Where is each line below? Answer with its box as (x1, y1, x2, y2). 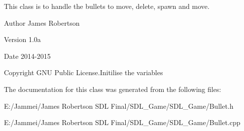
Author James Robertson (4, 17, 80, 28)
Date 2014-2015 (4, 50, 51, 61)
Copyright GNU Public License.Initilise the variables (4, 67, 163, 78)
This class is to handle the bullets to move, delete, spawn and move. (4, 1, 209, 11)
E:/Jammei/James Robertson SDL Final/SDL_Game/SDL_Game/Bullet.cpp (4, 117, 241, 128)
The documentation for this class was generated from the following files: (4, 84, 221, 94)
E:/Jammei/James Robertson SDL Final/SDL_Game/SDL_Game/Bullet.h (4, 100, 234, 111)
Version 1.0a (4, 34, 41, 44)
